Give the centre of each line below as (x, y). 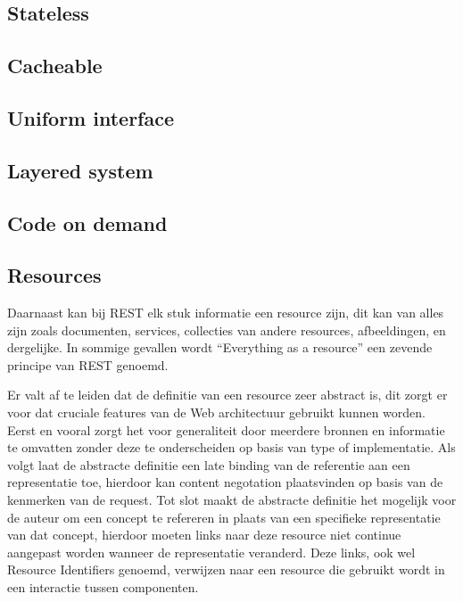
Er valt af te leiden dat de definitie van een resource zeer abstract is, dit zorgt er (227, 395)
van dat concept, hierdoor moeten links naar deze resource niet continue (204, 535)
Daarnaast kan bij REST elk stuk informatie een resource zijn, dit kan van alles (226, 313)
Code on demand (87, 223)
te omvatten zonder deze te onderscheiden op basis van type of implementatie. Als (231, 447)
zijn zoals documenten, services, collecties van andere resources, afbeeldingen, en (227, 330)
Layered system (80, 170)
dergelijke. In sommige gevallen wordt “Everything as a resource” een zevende (220, 347)
